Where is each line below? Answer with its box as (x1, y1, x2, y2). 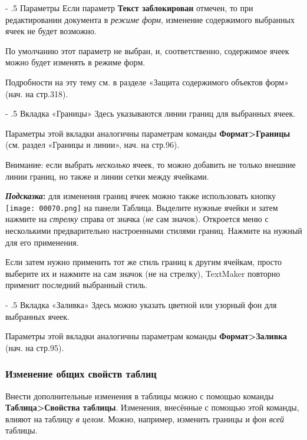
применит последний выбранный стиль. (5, 279, 148, 291)
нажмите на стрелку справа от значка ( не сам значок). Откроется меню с (5, 213, 269, 225)
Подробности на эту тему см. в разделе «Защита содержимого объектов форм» (5, 75, 289, 88)
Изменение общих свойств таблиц (5, 366, 157, 381)
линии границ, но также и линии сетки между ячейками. (5, 170, 209, 182)
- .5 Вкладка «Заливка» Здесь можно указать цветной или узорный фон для (5, 298, 277, 310)
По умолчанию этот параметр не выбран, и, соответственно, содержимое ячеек (5, 44, 289, 57)
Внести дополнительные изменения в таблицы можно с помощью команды (5, 389, 274, 402)
